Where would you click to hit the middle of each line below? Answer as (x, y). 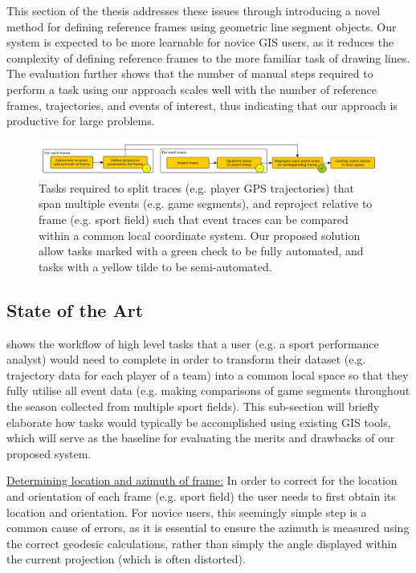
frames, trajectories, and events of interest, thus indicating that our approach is (202, 105)
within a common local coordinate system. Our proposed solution (200, 235)
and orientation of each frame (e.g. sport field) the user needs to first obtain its (201, 496)
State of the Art (75, 309)
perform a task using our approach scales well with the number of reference (192, 89)
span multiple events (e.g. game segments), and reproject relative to (206, 203)
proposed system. (49, 453)
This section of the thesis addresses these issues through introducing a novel (194, 10)
